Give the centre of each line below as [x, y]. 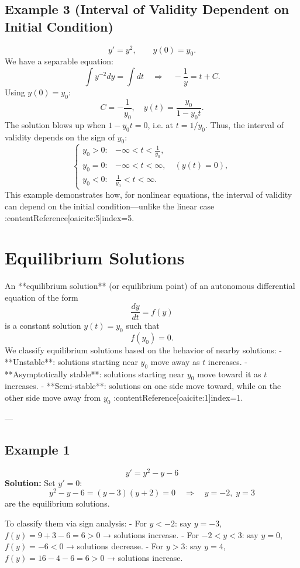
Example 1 [37, 449]
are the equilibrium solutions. [57, 503]
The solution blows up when [55, 124]
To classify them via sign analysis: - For [76, 523]
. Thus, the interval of [244, 124]
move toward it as [229, 373]
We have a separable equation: [59, 61]
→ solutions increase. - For [151, 534]
